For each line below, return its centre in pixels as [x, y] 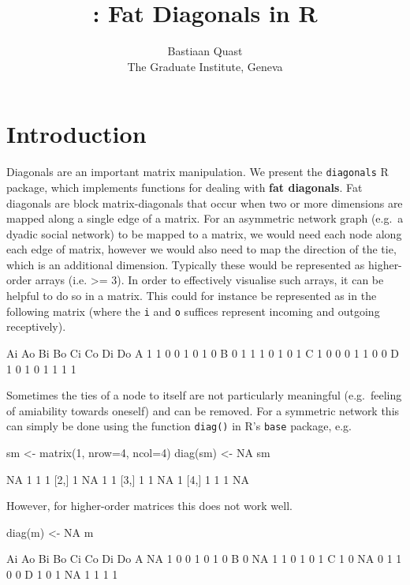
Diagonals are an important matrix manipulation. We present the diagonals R [198, 172]
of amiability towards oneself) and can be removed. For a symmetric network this [203, 410]
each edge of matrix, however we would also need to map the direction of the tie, [201, 249]
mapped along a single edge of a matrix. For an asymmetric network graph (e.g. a [205, 218]
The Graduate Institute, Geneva [205, 66]
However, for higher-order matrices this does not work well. [149, 506]
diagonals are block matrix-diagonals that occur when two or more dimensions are [205, 202]
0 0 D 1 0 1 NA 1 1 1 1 [62, 574]
